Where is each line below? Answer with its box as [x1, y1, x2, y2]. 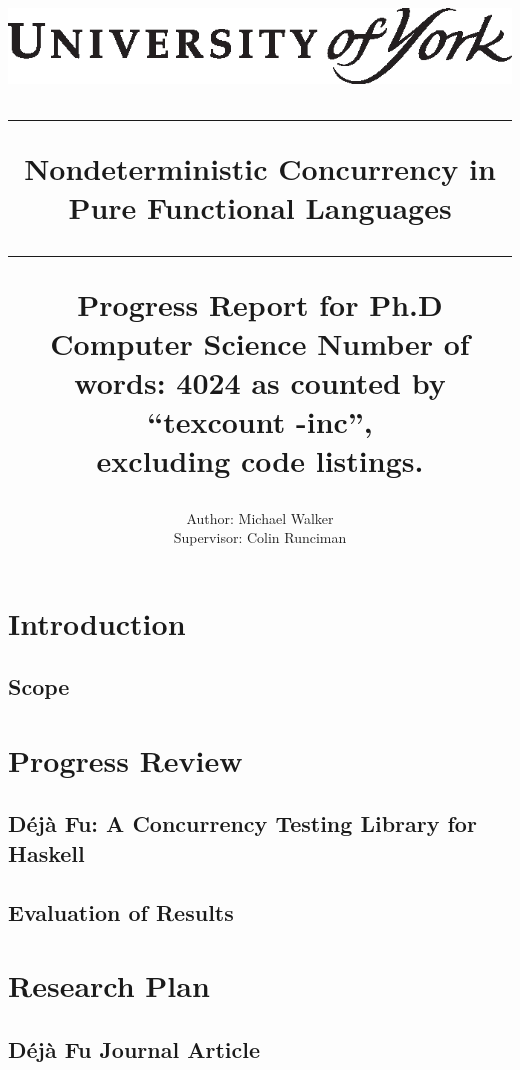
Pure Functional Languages [68, 187, 452, 228]
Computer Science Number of [50, 322, 470, 363]
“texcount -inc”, [147, 401, 373, 442]
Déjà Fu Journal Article [8, 1033, 260, 1064]
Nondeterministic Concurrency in [24, 148, 496, 189]
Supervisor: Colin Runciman [173, 527, 347, 548]
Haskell [8, 837, 85, 868]
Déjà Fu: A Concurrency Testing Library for [8, 808, 477, 839]
